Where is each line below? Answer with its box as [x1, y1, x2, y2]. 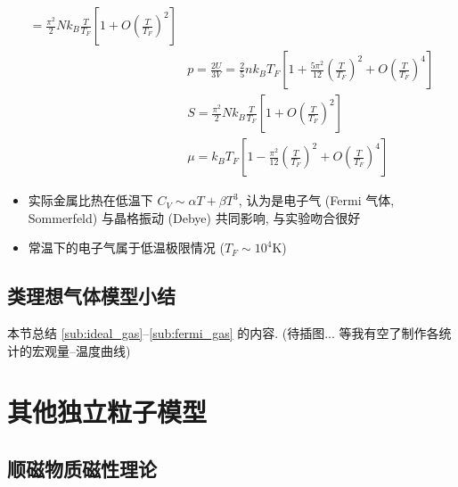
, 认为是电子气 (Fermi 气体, [238, 191, 395, 210]
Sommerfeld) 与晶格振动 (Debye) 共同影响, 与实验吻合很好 [28, 208, 361, 227]
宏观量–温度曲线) [31, 341, 131, 359]
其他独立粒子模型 [7, 393, 208, 430]
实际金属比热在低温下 [28, 191, 153, 210]
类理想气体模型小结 [7, 282, 176, 310]
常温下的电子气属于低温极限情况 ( [28, 238, 225, 257]
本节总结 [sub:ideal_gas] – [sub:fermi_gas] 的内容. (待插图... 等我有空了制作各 [7, 324, 439, 343]
